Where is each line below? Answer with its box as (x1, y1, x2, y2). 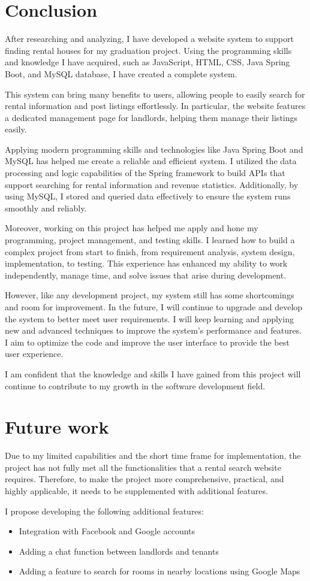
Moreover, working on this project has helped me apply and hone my (5, 222, 258, 234)
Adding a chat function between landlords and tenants (19, 544, 219, 557)
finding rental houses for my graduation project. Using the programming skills (5, 44, 292, 56)
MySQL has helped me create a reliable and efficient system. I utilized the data (5, 155, 297, 167)
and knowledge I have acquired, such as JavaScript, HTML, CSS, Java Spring (5, 56, 290, 68)
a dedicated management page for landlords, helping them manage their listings (5, 111, 298, 123)
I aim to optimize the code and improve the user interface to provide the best (5, 335, 290, 348)
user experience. (5, 347, 64, 360)
